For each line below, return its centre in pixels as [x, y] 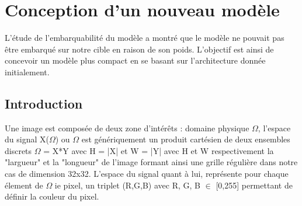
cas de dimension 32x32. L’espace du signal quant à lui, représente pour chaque [147, 174]
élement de [24, 185]
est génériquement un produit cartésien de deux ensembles [186, 139]
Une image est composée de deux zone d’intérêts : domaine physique [127, 128]
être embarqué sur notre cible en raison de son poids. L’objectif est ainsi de [139, 49]
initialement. [27, 71]
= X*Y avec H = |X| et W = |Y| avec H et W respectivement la [159, 150]
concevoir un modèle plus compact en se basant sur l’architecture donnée [135, 60]
